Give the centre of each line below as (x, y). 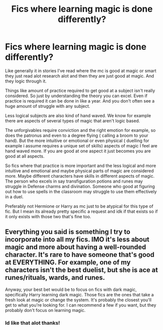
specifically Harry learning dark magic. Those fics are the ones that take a (80, 294)
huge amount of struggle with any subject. (48, 106)
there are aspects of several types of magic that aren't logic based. (72, 121)
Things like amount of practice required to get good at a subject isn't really (80, 90)
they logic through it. (26, 81)
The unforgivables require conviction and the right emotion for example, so (81, 130)
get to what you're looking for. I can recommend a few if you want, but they (81, 305)
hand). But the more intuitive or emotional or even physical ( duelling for (77, 141)
